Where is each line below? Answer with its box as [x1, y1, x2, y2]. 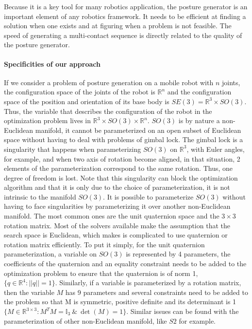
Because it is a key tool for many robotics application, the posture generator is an [4, 1, 248, 11]
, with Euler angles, [186, 144, 245, 154]
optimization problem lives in [4, 115, 91, 126]
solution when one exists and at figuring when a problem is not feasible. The [4, 20, 232, 31]
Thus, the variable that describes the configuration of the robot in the [4, 106, 212, 116]
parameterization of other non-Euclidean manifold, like [4, 315, 167, 326]
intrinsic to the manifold [4, 191, 76, 201]
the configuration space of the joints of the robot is [4, 87, 155, 97]
